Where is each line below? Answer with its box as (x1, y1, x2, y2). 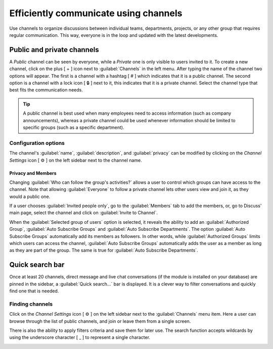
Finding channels (9, 301, 53, 308)
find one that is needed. (9, 288, 59, 294)
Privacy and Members (9, 170, 57, 176)
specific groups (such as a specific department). (23, 124, 125, 130)
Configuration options (9, 139, 65, 146)
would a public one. (9, 193, 51, 200)
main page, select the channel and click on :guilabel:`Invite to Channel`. (9, 210, 158, 216)
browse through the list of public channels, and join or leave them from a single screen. (9, 318, 191, 324)
